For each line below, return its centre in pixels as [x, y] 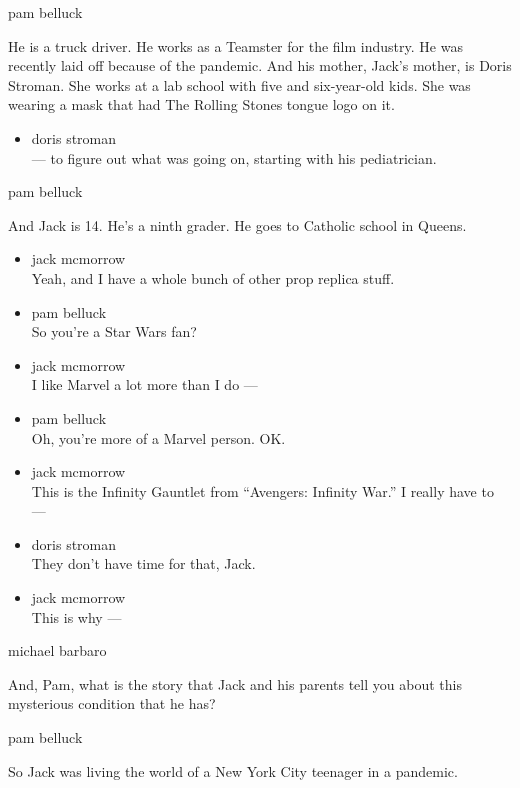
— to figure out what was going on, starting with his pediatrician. [234, 157]
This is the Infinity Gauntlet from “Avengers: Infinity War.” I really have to [262, 490]
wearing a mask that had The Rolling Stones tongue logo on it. [201, 104]
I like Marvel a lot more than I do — [144, 384]
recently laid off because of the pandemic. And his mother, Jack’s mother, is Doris [260, 65]
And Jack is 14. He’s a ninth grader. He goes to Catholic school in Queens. [237, 224]
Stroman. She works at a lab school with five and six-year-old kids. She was [239, 84]
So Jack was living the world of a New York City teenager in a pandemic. [233, 770]
